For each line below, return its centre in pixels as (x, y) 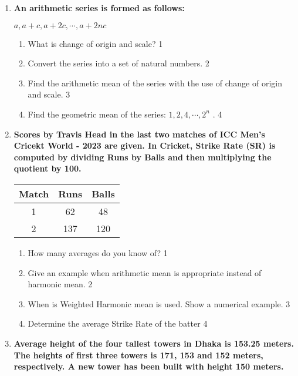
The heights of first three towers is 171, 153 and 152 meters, (138, 355)
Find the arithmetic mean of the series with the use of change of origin (155, 83)
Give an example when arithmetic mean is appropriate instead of (145, 272)
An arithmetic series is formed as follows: (99, 8)
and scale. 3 (49, 94)
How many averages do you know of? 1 (98, 252)
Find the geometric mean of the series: (97, 114)
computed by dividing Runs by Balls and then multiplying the (143, 157)
